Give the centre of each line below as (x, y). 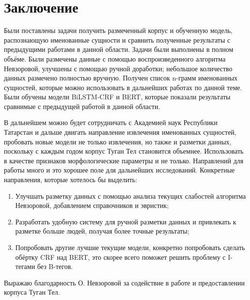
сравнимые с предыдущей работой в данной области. (82, 106)
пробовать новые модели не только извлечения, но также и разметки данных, (118, 141)
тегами (25, 266)
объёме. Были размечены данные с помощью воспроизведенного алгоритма (115, 58)
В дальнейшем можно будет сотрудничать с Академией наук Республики (111, 122)
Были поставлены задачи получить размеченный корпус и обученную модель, (118, 30)
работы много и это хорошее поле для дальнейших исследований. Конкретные (119, 170)
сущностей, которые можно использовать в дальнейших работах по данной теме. (123, 87)
